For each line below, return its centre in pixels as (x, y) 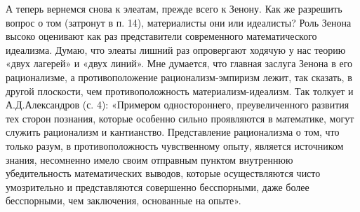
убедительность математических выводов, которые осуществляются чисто (163, 173)
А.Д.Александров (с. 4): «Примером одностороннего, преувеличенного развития (178, 105)
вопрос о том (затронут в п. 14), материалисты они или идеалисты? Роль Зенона (179, 22)
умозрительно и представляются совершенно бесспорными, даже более (158, 186)
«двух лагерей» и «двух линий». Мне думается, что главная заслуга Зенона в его (179, 63)
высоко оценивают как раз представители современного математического (161, 36)
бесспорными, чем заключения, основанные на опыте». (124, 200)
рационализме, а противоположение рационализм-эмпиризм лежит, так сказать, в (179, 77)
